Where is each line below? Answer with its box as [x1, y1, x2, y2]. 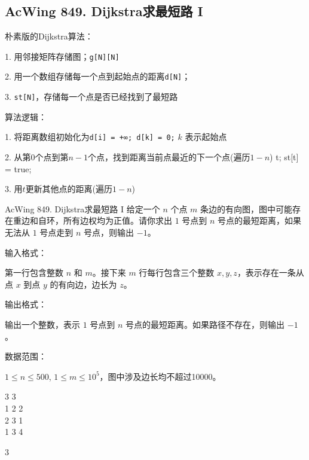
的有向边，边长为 [50, 278, 117, 290]
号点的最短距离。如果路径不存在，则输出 [126, 318, 285, 330]
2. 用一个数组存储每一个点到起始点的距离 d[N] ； [5, 70, 191, 83]
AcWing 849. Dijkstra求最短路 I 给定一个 [5, 202, 160, 215]
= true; [5, 162, 32, 175]
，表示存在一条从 [237, 266, 304, 279]
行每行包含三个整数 [139, 266, 215, 279]
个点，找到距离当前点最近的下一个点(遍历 [88, 151, 250, 163]
